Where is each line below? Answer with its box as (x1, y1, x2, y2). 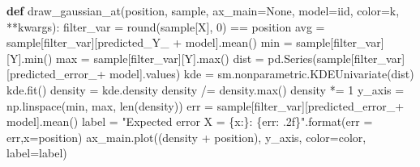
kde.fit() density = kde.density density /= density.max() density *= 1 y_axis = (6, 81, 405, 98)
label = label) (6, 144, 67, 161)
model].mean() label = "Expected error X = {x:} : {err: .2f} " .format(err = (6, 113, 373, 130)
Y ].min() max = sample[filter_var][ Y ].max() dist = (9, 49, 264, 66)
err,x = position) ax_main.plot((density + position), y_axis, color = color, (6, 128, 366, 145)
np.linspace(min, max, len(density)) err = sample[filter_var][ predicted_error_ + (6, 97, 405, 114)
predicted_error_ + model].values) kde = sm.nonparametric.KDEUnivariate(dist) (9, 65, 414, 82)
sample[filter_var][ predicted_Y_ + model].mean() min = (6, 34, 293, 51)
